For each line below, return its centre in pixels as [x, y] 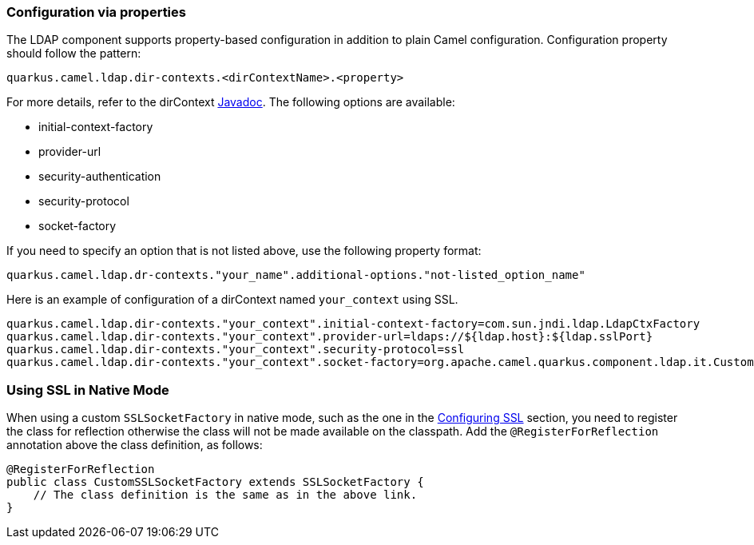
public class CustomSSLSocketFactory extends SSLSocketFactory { [215, 482]
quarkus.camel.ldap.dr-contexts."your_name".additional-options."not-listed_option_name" [296, 275]
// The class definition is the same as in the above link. [225, 495]
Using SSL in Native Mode [88, 390]
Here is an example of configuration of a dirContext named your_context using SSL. [232, 300]
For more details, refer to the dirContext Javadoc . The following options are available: [231, 102]
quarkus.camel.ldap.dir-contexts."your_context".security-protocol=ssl [236, 350]
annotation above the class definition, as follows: [135, 445]
